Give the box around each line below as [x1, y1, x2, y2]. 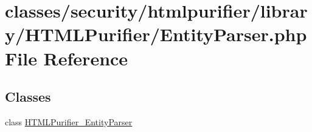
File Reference [5, 45, 128, 70]
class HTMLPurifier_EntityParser [5, 115, 133, 128]
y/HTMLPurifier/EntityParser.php [5, 22, 307, 47]
